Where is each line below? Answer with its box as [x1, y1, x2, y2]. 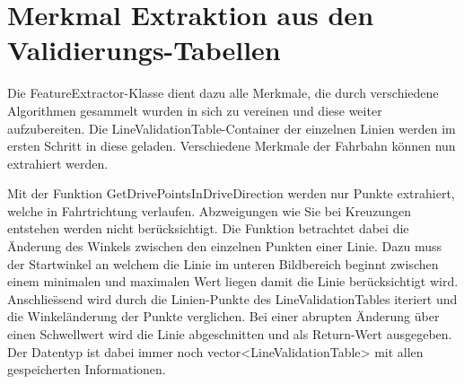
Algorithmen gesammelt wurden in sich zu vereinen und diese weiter [7, 100, 382, 119]
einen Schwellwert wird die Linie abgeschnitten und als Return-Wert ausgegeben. [7, 325, 452, 344]
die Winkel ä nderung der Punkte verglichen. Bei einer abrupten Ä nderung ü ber [7, 307, 440, 326]
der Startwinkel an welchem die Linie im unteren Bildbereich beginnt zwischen [7, 254, 439, 273]
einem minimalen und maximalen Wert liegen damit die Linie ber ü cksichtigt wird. [7, 272, 459, 291]
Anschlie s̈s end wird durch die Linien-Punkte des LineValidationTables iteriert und [7, 289, 458, 308]
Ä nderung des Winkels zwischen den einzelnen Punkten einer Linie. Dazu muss [7, 237, 442, 256]
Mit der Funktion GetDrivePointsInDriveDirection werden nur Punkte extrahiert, [7, 184, 455, 203]
